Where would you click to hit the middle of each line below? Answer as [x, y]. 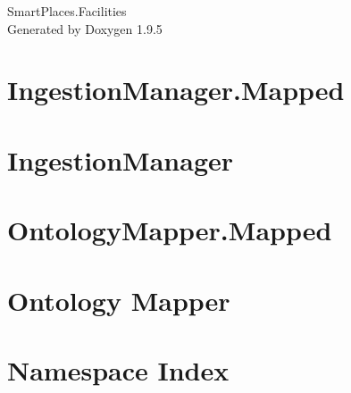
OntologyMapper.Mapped [170, 230]
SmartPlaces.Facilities [67, 11]
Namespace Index [118, 369]
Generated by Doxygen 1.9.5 [85, 28]
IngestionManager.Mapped [176, 90]
